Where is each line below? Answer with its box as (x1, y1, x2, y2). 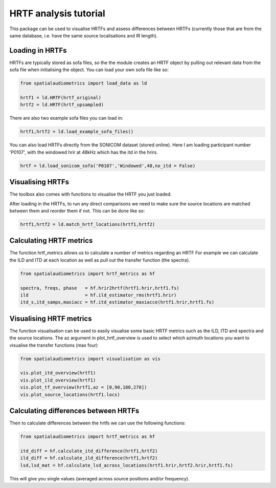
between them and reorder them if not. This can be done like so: (9, 208, 145, 214)
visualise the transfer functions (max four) (9, 342, 98, 348)
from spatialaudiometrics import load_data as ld (20, 80, 147, 87)
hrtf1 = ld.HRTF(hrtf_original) (20, 95, 102, 100)
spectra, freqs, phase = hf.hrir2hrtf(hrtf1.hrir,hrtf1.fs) (20, 285, 179, 291)
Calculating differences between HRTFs (9, 407, 140, 415)
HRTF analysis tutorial (9, 8, 106, 19)
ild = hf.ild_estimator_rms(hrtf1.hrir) (20, 292, 177, 298)
